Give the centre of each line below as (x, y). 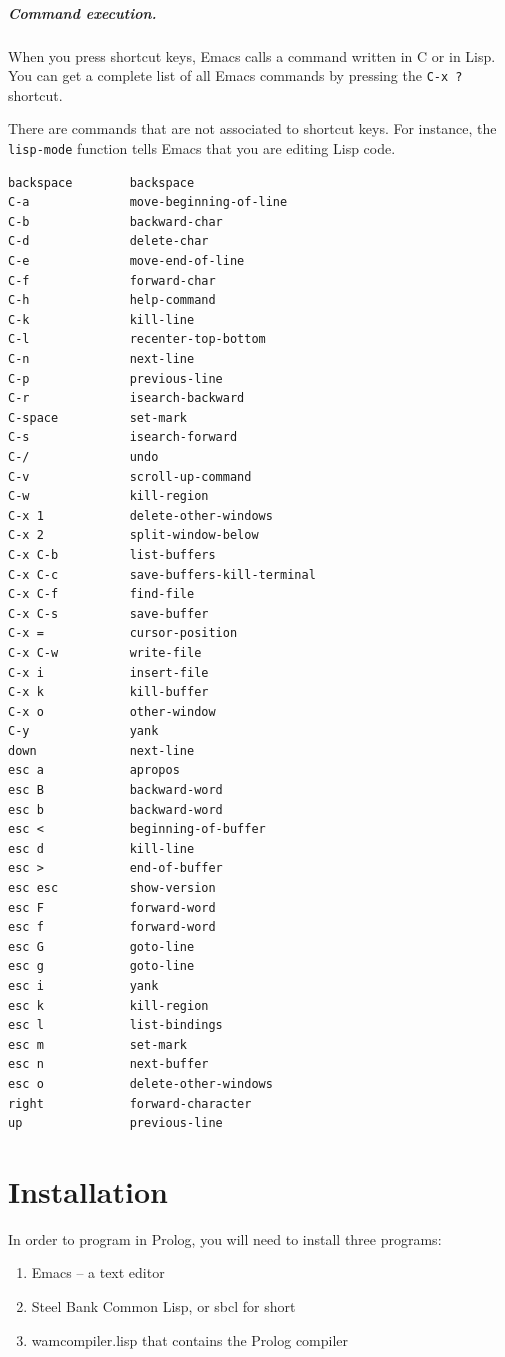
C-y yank (83, 731)
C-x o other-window (112, 711)
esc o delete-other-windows (140, 1083)
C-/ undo (83, 456)
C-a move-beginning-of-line (148, 202)
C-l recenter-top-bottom (137, 339)
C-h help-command (112, 300)
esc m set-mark (97, 1044)
